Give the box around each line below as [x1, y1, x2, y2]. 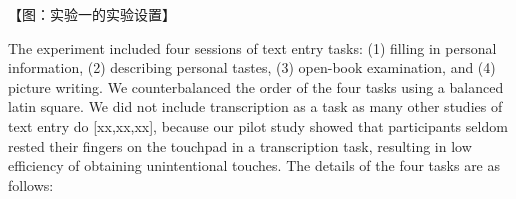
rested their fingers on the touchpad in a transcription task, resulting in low [8, 135, 472, 156]
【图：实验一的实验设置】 [8, 4, 176, 24]
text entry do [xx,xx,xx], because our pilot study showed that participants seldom [8, 115, 508, 136]
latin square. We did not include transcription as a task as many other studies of [8, 96, 503, 117]
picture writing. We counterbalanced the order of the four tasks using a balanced [8, 76, 504, 97]
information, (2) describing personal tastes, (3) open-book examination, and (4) [8, 57, 496, 78]
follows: [8, 174, 54, 195]
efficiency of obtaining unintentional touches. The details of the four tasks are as [8, 155, 501, 176]
